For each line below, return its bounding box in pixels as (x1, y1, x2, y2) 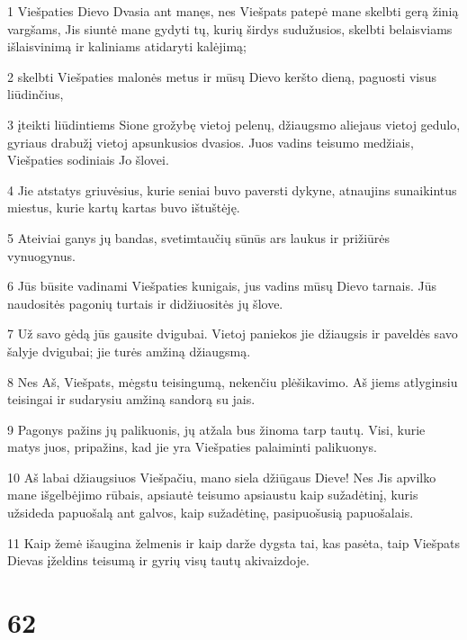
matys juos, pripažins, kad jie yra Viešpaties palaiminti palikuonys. (7, 437, 377, 456)
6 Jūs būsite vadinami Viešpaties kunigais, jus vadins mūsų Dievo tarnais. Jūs (7, 276, 437, 295)
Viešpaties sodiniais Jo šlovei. (7, 150, 169, 169)
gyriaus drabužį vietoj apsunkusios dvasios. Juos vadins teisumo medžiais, (7, 132, 414, 151)
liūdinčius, (7, 85, 64, 104)
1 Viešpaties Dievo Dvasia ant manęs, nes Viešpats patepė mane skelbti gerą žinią (7, 2, 459, 20)
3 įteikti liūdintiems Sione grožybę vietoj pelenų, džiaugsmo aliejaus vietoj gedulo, (7, 114, 461, 133)
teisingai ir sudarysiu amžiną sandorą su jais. (7, 390, 256, 409)
